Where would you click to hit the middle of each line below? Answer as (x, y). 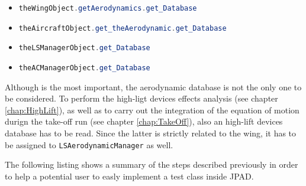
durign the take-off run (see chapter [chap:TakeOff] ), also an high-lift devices (144, 121)
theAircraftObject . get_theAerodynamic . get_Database (123, 28)
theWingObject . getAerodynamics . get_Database (108, 8)
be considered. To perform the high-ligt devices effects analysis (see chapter (141, 98)
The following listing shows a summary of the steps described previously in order (152, 164)
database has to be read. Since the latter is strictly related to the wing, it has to (151, 133)
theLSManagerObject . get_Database (84, 48)
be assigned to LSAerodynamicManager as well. (89, 144)
